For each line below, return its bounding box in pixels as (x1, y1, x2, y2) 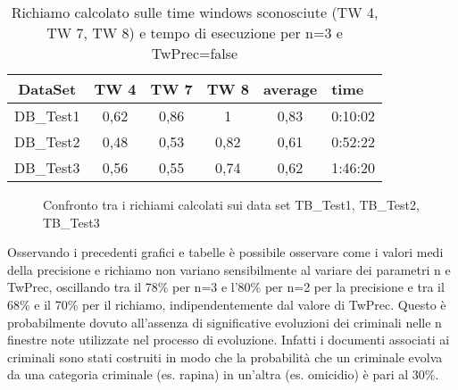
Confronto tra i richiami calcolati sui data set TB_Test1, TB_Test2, (43, 195, 420, 213)
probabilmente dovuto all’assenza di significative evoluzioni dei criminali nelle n (7, 312, 442, 331)
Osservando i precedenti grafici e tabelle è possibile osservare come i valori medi (7, 243, 444, 261)
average (262, 79, 318, 99)
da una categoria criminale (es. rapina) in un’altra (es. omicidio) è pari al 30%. (7, 365, 439, 384)
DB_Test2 (14, 131, 80, 152)
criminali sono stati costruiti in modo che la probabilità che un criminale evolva (7, 347, 443, 366)
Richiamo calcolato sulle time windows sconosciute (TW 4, (11, 2, 379, 22)
